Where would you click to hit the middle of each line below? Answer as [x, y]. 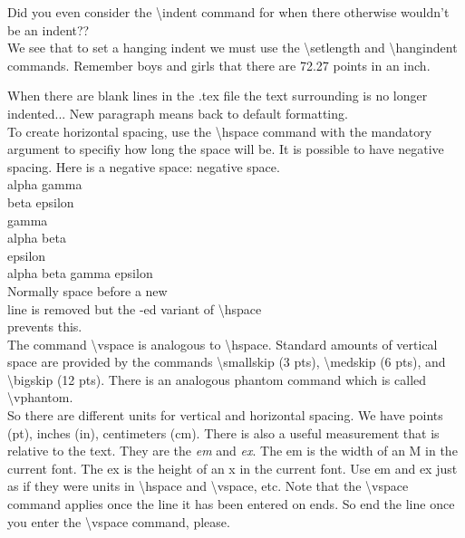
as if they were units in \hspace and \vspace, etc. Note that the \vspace [208, 486]
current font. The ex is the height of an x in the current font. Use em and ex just [232, 468]
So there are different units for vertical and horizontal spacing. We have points [225, 415]
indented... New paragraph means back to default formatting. [178, 113]
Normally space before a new [87, 290]
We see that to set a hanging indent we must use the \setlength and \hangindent [232, 48]
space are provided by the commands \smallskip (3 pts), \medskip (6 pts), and [227, 362]
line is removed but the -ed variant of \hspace [135, 308]
